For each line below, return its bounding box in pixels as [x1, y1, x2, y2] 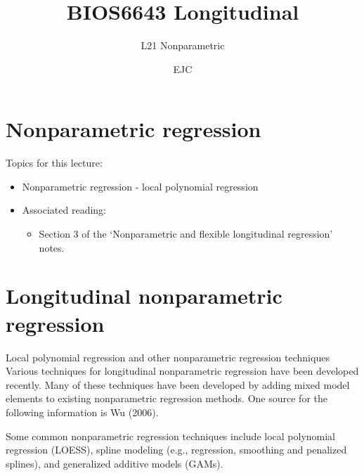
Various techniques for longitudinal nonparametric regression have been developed [6, 364, 359, 378]
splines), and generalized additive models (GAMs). [6, 456, 223, 470]
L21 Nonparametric [141, 38, 225, 53]
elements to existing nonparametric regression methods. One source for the [6, 391, 327, 406]
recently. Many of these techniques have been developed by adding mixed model [6, 377, 350, 392]
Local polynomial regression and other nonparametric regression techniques [6, 349, 330, 364]
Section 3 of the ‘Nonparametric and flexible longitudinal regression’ [39, 226, 333, 241]
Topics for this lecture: [6, 155, 103, 170]
